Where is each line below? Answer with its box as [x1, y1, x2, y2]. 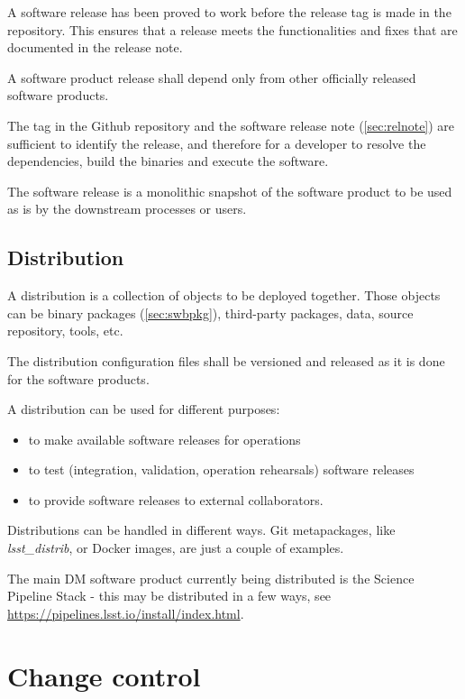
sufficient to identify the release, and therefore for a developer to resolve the [7, 133, 426, 152]
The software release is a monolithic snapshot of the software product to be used [7, 181, 452, 200]
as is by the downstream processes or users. [7, 199, 247, 218]
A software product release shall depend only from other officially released [7, 68, 416, 87]
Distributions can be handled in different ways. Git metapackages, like [7, 520, 396, 539]
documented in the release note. [7, 38, 183, 57]
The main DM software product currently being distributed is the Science [7, 568, 415, 587]
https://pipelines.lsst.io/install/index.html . [7, 603, 244, 622]
